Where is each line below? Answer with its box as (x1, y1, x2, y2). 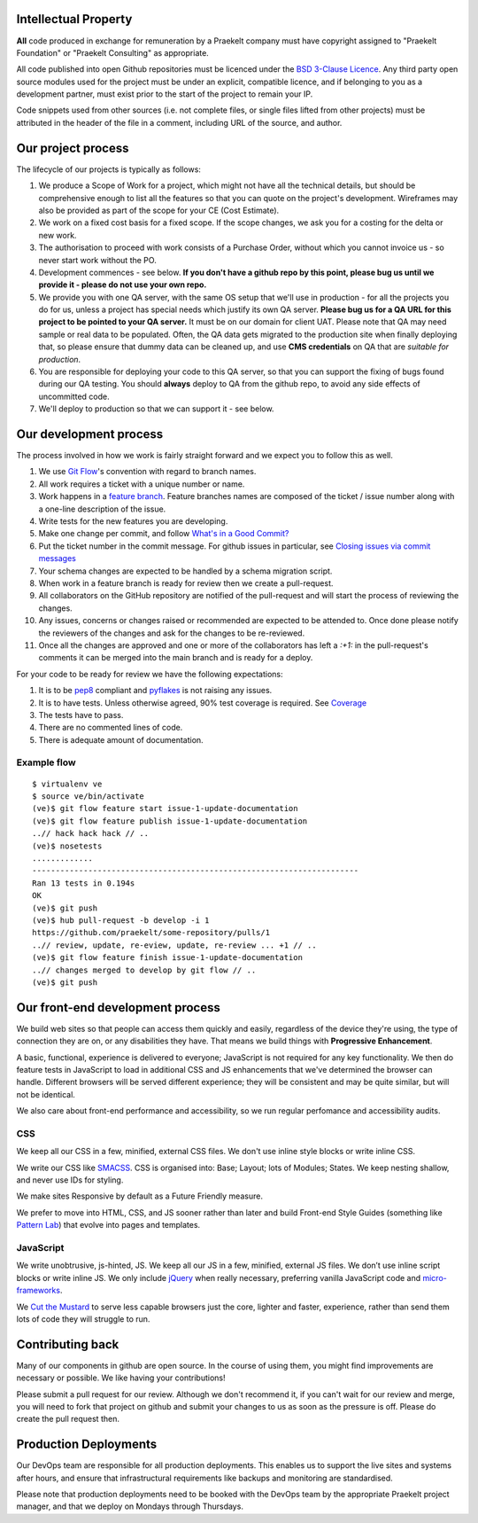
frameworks (16, 1285, 61, 1296)
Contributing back (16, 1337, 119, 1352)
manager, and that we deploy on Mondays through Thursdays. (16, 1501, 243, 1511)
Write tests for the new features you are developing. (38, 516, 228, 527)
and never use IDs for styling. (16, 1175, 124, 1185)
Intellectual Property (16, 12, 133, 27)
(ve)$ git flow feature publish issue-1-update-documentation (32, 816, 308, 826)
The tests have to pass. (38, 709, 124, 720)
